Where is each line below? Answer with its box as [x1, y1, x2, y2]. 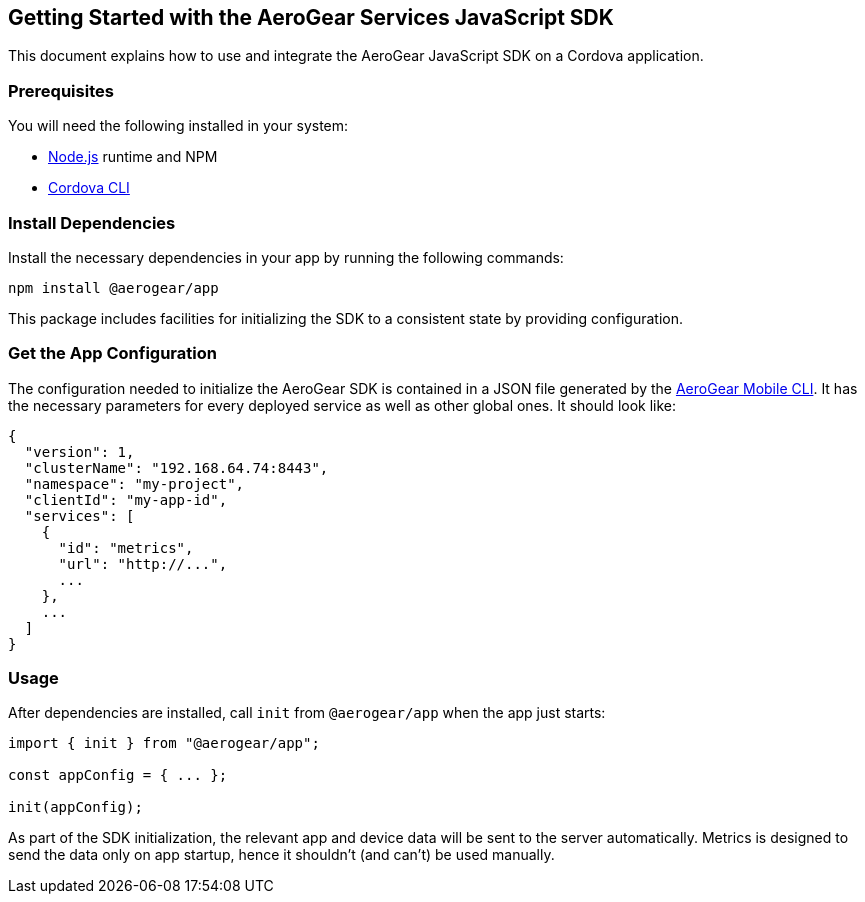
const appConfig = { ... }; [8, 767, 228, 784]
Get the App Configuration [8, 343, 217, 364]
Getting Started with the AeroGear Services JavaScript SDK [8, 5, 614, 30]
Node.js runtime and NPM [48, 148, 218, 166]
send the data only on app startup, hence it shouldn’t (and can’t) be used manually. [8, 846, 555, 864]
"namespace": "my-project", [24, 475, 245, 492]
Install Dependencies [8, 212, 176, 233]
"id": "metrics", [58, 539, 194, 556]
